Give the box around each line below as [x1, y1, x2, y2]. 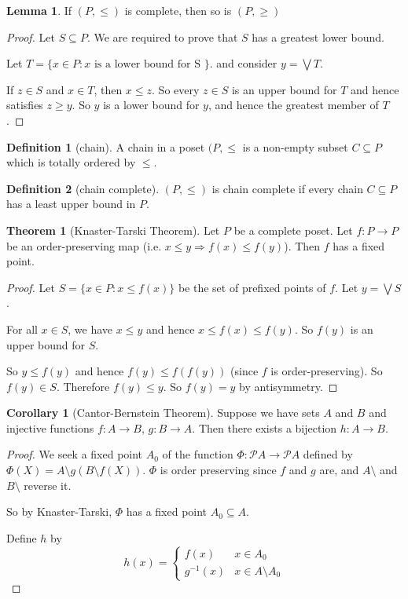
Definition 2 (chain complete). [6, 180, 160, 196]
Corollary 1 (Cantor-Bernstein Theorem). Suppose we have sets [6, 404, 320, 421]
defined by [303, 446, 353, 462]
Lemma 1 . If [6, 2, 72, 18]
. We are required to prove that [86, 28, 238, 45]
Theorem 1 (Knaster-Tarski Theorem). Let [6, 221, 220, 238]
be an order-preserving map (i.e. [6, 237, 162, 254]
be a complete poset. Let [233, 221, 353, 238]
